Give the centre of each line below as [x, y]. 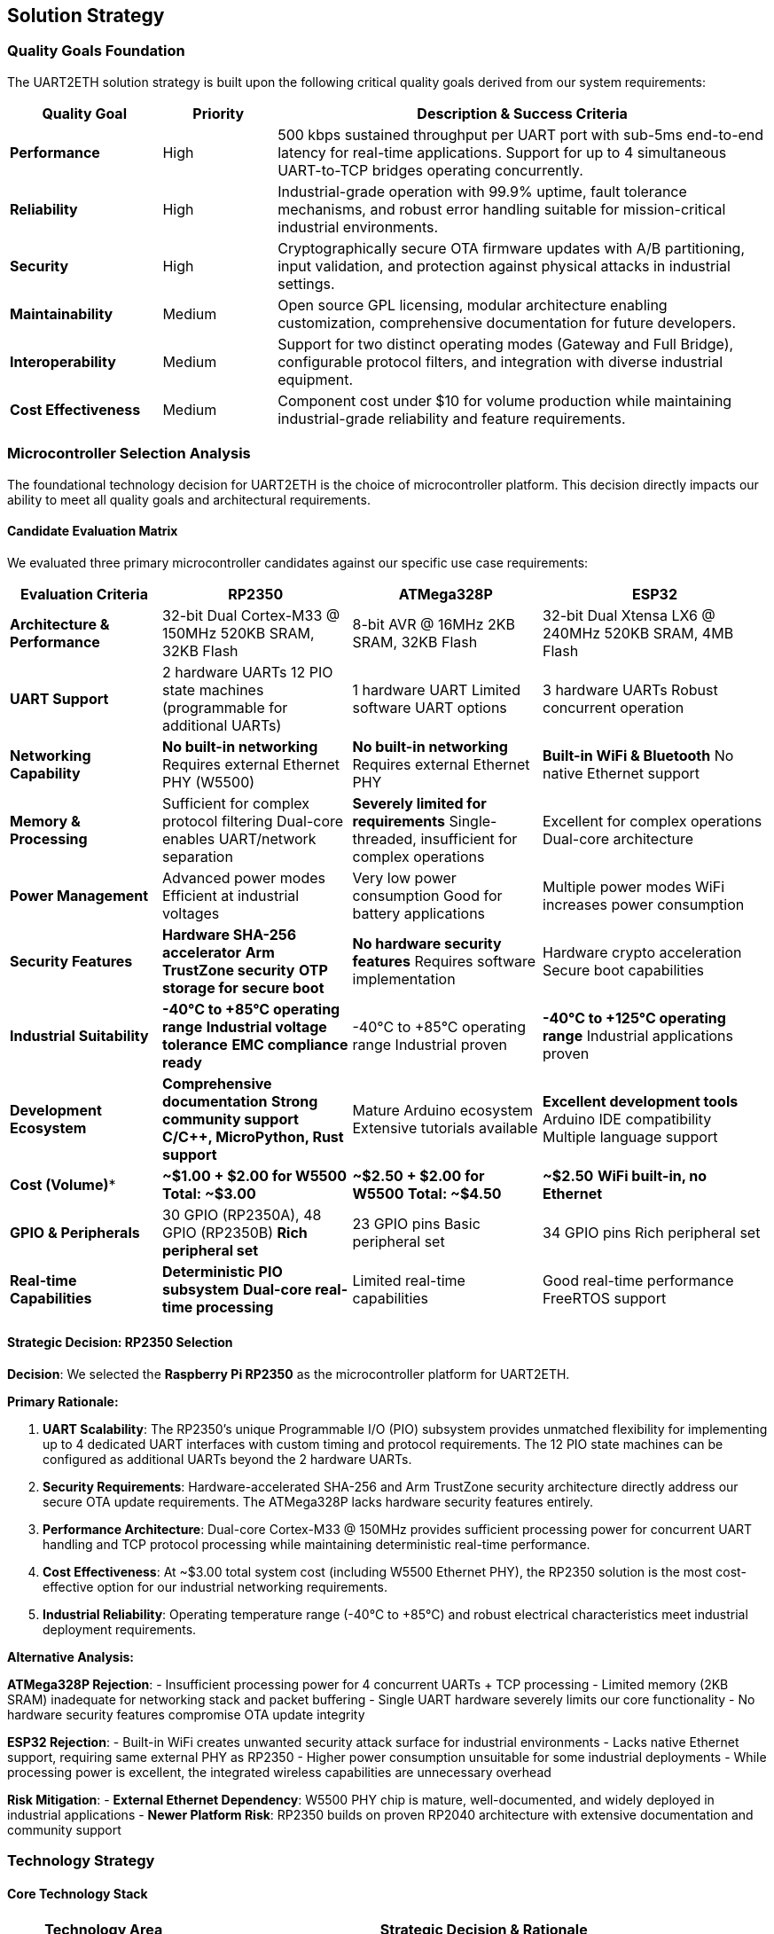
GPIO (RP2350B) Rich [235, 1232]
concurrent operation [614, 707]
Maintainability [62, 313]
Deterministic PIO [223, 1271]
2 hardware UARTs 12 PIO [248, 672]
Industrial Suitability [79, 1035]
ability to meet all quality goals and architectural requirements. [189, 499]
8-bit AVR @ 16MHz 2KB [434, 624]
